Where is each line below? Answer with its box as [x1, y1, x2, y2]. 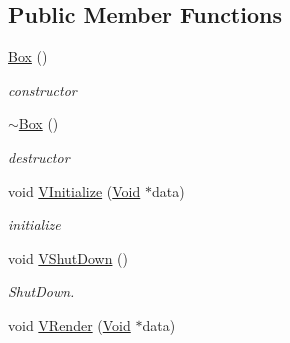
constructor [8, 79, 77, 100]
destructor [8, 146, 70, 167]
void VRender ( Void [8, 314, 131, 335]
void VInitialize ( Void [8, 180, 141, 201]
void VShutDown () [8, 247, 129, 268]
